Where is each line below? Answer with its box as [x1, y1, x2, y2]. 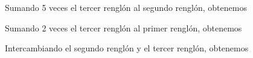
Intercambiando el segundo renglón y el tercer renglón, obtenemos [5, 42, 249, 54]
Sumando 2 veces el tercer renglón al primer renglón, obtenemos [5, 21, 242, 34]
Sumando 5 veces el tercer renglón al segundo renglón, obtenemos [5, 1, 247, 13]
